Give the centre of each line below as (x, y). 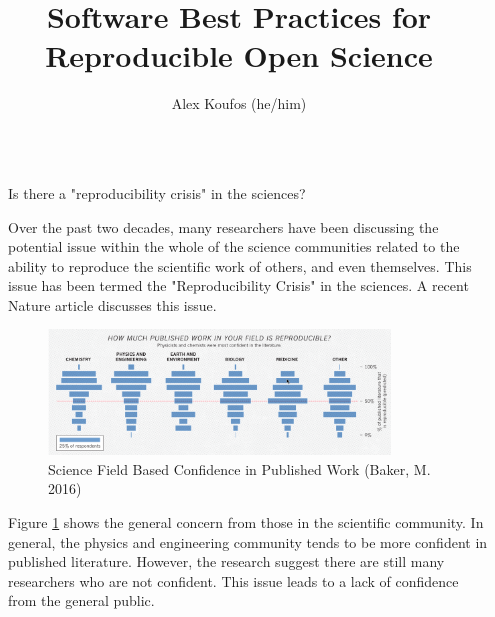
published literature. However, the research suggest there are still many (226, 561)
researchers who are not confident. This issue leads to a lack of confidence (233, 580)
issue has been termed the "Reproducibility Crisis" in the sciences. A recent (238, 285)
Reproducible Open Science (239, 55)
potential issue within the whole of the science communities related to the (234, 246)
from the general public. (81, 600)
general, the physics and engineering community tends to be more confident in (248, 541)
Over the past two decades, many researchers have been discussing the (223, 226)
